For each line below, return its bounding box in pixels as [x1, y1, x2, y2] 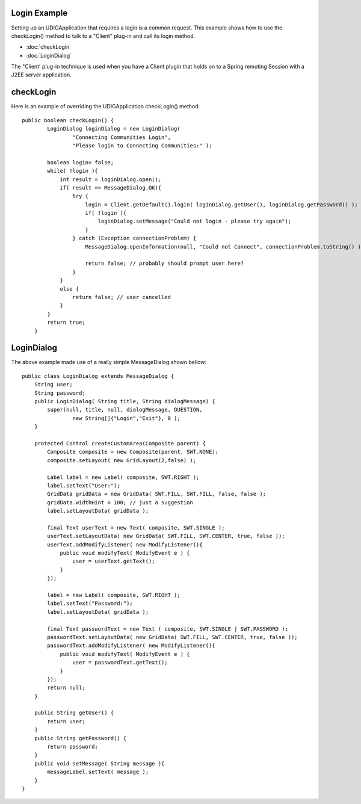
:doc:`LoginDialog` [26, 52, 72, 59]
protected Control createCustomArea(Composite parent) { [34, 440, 206, 447]
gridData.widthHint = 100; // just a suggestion [47, 499, 194, 506]
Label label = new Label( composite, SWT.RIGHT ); [47, 474, 200, 481]
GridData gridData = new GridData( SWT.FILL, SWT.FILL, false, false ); [47, 490, 267, 498]
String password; [34, 389, 85, 397]
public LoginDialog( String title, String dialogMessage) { [34, 398, 216, 404]
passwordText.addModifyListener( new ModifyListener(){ [47, 642, 216, 649]
